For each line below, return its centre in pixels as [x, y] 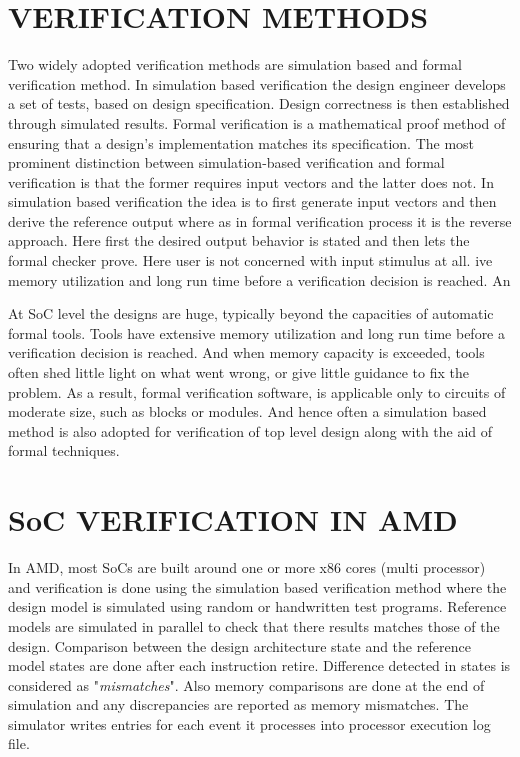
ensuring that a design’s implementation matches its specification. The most [241, 142]
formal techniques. [64, 450]
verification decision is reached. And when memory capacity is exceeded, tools [246, 352]
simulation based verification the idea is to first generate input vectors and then [252, 201]
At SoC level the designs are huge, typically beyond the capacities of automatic [251, 313]
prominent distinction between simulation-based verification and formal [226, 162]
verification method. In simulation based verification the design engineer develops [257, 83]
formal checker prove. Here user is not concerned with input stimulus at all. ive [250, 260]
